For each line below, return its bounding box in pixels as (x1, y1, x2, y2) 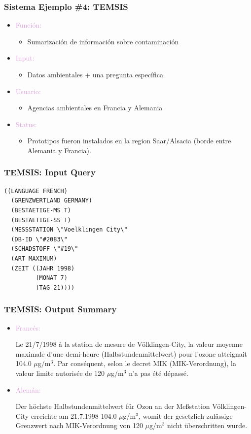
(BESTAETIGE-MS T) (11, 206, 72, 214)
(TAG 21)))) (36, 284, 75, 291)
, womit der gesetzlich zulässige (138, 410, 233, 421)
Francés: (15, 322, 40, 333)
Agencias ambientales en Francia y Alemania (27, 102, 163, 113)
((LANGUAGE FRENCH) (4, 187, 68, 195)
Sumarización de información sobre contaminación (27, 36, 179, 46)
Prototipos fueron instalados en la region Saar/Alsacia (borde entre (27, 135, 231, 146)
